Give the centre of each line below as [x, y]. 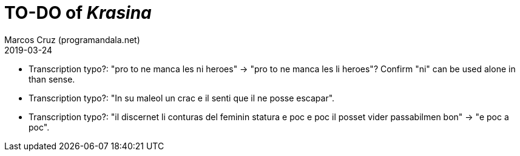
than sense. [52, 79]
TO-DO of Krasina [78, 13]
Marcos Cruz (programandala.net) [72, 39]
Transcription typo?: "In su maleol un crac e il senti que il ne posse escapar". [182, 98]
